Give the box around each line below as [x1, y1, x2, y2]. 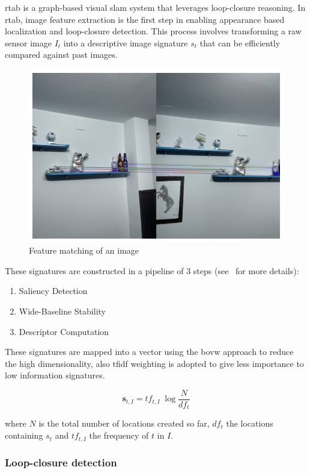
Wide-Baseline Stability [19, 304, 106, 317]
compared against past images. [5, 48, 118, 61]
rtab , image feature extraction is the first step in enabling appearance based [5, 13, 285, 25]
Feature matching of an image [29, 244, 139, 257]
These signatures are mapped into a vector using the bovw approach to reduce [5, 345, 294, 358]
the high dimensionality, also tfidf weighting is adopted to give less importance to [5, 357, 304, 369]
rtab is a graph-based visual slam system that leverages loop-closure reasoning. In [5, 1, 306, 13]
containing [5, 429, 43, 442]
